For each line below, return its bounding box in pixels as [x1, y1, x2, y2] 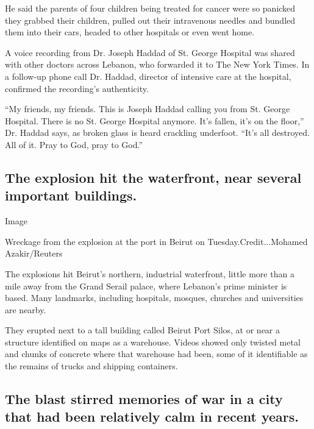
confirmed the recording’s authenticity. [5, 82, 149, 94]
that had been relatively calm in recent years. [5, 407, 299, 426]
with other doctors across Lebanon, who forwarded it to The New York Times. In [5, 58, 310, 71]
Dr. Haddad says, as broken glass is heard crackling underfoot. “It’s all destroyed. [5, 126, 310, 139]
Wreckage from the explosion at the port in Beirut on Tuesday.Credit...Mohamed [5, 235, 308, 247]
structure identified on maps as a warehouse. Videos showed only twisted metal [5, 335, 301, 348]
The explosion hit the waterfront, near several [5, 168, 302, 186]
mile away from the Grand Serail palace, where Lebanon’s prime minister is [5, 279, 287, 292]
